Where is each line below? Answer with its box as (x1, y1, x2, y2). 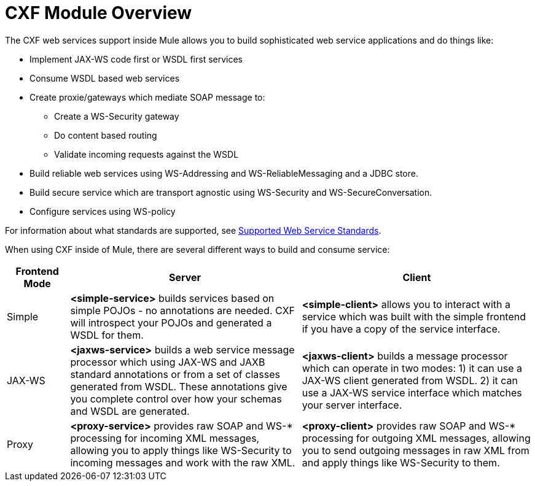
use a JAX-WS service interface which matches (302, 386, 522, 399)
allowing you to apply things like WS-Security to (70, 444, 292, 457)
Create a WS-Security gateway (54, 110, 179, 121)
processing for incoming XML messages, (70, 431, 260, 444)
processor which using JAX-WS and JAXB (70, 355, 265, 368)
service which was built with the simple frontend (302, 310, 526, 323)
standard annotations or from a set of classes (70, 368, 280, 380)
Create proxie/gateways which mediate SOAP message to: (29, 91, 265, 102)
